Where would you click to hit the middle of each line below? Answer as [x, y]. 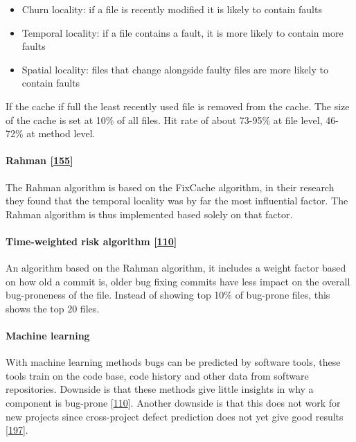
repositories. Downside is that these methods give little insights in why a [160, 389]
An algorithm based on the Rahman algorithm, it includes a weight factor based [176, 268]
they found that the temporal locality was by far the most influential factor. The [177, 201]
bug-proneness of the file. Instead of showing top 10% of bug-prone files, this [168, 295]
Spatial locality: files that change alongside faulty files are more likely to [175, 69]
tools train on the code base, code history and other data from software [157, 375]
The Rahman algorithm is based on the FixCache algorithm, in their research [170, 187]
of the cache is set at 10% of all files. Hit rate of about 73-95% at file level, [164, 120]
